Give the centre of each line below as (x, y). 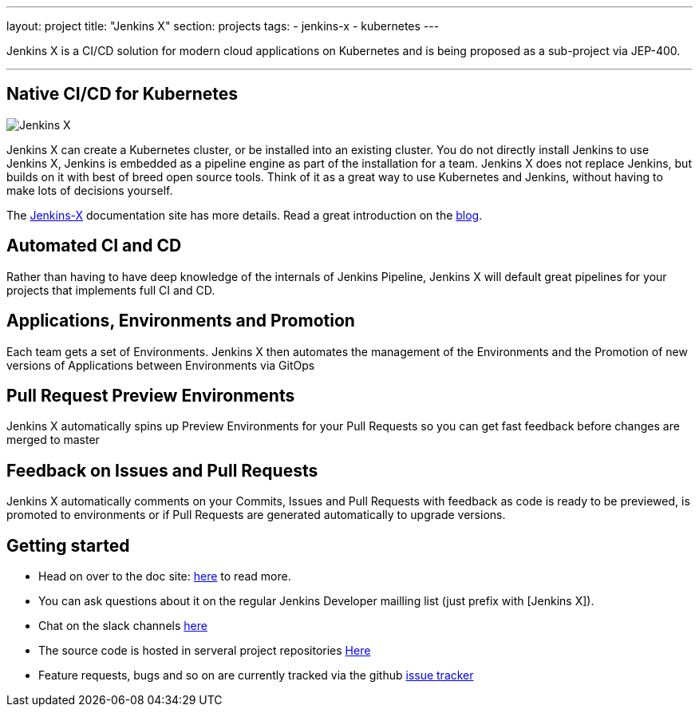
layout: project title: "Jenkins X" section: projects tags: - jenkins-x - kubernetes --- (223, 26)
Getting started (68, 545)
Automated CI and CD (94, 246)
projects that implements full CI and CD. (111, 290)
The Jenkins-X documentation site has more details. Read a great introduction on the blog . (245, 215)
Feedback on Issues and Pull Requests (162, 470)
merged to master (53, 440)
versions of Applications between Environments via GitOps (161, 365)
